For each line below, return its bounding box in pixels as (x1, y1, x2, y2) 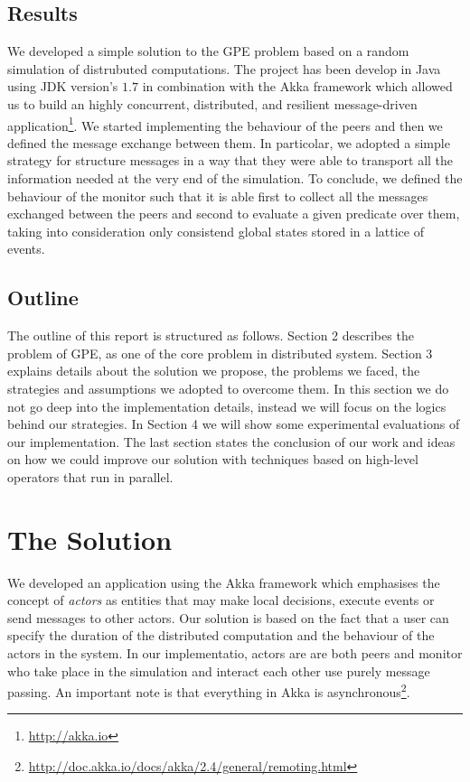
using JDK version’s (7, 77, 118, 96)
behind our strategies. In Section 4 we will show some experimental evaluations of (7, 414, 460, 433)
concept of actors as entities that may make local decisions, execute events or (7, 591, 435, 610)
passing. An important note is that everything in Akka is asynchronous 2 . (7, 680, 410, 701)
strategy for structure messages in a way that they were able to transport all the (7, 151, 454, 170)
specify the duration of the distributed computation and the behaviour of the (7, 626, 435, 645)
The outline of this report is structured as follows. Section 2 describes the (7, 326, 414, 345)
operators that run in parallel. (7, 467, 174, 486)
